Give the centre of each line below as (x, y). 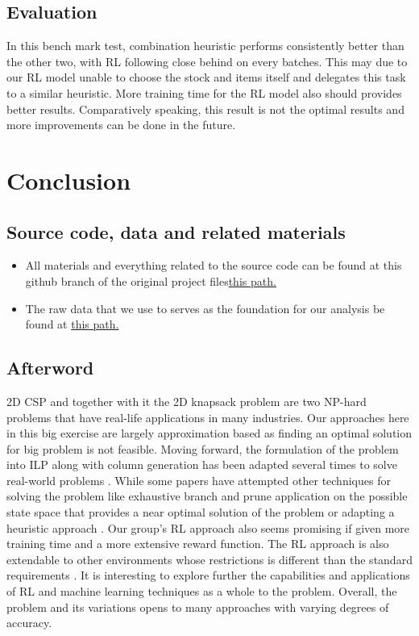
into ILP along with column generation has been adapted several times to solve (202, 464)
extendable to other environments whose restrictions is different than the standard (209, 559)
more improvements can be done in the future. (121, 125)
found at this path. (72, 324)
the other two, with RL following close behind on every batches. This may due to (207, 61)
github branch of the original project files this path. (151, 280)
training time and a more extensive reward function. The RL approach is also (198, 544)
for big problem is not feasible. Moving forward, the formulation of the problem (203, 448)
